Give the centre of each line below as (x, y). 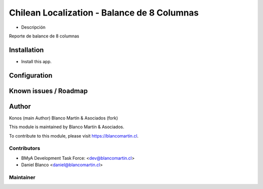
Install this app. (37, 61)
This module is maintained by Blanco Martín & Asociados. (66, 127)
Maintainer (22, 177)
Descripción (33, 27)
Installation (26, 50)
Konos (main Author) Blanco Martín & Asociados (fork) (64, 118)
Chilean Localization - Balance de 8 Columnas (104, 13)
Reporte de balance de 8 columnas (44, 36)
